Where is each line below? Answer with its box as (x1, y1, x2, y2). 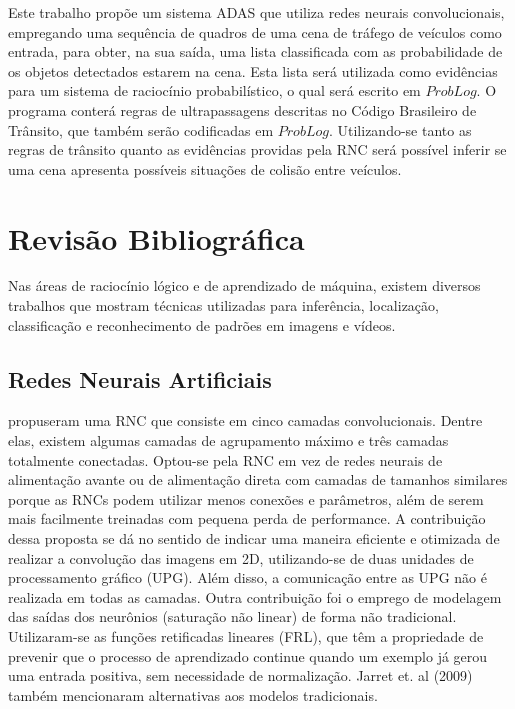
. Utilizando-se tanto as (328, 119, 472, 140)
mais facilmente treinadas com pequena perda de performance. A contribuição (8, 508, 486, 529)
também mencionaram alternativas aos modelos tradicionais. (8, 684, 378, 705)
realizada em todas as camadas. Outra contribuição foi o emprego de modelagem (8, 586, 502, 607)
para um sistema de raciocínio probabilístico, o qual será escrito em (8, 80, 421, 101)
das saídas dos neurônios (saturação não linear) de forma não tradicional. (8, 606, 457, 627)
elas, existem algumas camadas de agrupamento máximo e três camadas (8, 430, 449, 451)
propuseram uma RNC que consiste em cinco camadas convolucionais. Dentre (8, 410, 483, 431)
